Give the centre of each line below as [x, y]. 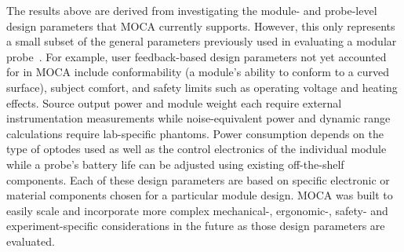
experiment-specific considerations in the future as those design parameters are [196, 226]
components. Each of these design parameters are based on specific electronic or [198, 179]
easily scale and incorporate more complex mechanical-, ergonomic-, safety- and [197, 210]
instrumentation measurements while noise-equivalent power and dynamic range [198, 118]
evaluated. [31, 241]
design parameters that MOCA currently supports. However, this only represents [201, 26]
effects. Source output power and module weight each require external [174, 102]
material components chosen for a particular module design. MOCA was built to [200, 195]
